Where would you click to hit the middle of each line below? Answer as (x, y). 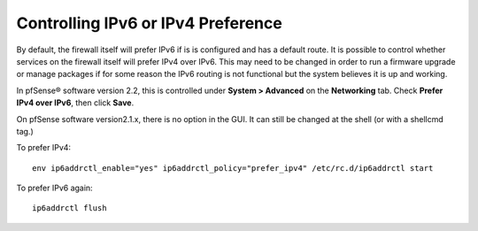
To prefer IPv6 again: (54, 188)
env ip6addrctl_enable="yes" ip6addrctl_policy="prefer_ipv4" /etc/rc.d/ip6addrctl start (233, 168)
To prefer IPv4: (43, 148)
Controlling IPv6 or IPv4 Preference (149, 23)
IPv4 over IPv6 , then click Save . (75, 103)
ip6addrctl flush (69, 208)
